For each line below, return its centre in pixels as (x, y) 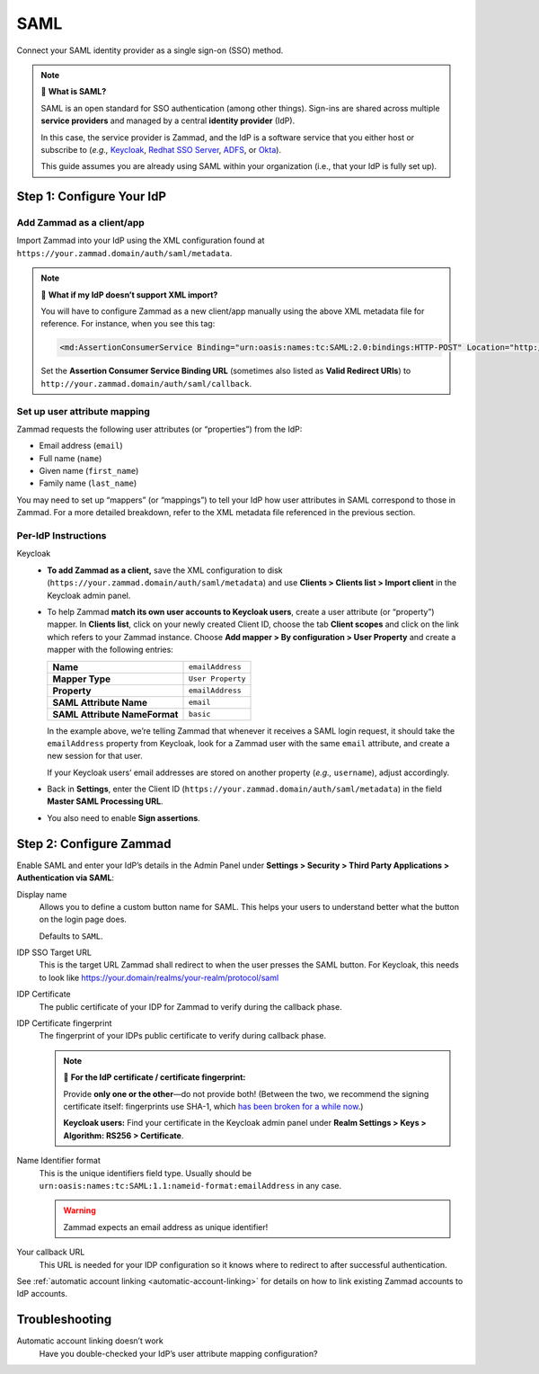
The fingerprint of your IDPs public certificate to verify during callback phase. (183, 1036)
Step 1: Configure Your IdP (91, 196)
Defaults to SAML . (71, 936)
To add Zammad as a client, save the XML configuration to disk (165, 570)
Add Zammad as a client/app (81, 223)
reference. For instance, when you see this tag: (128, 324)
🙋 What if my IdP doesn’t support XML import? (129, 294)
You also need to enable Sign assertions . (124, 817)
